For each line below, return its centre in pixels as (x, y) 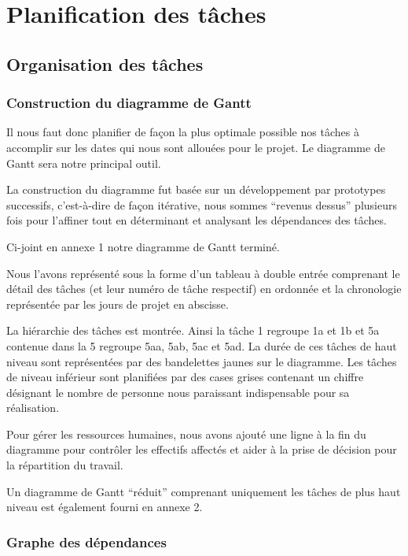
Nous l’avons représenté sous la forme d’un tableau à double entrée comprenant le (203, 273)
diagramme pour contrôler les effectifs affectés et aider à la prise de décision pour (202, 449)
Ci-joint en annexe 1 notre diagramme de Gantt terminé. (143, 246)
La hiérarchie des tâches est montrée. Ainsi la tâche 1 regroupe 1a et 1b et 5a (193, 330)
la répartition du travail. (65, 465)
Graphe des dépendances (86, 541)
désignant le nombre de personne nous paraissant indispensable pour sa (178, 392)
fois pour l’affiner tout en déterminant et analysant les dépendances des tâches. (197, 220)
